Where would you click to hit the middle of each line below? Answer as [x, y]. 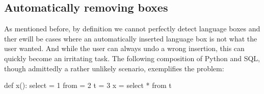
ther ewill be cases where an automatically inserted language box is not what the [131, 38]
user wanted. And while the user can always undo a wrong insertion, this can [124, 48]
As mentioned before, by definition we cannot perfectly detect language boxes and [132, 29]
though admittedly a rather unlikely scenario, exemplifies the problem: [114, 68]
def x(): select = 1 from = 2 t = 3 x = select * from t [88, 85]
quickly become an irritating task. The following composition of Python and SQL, [132, 58]
